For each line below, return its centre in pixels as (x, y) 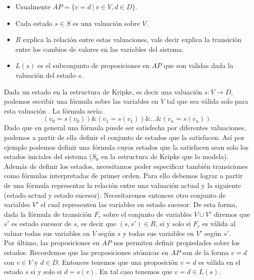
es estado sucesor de (42, 223)
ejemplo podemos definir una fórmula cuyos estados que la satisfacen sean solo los (126, 147)
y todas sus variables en (158, 233)
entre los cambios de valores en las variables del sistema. (100, 49)
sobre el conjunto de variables (148, 214)
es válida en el (220, 262)
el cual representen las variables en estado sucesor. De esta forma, (139, 204)
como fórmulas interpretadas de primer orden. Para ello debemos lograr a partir (123, 175)
